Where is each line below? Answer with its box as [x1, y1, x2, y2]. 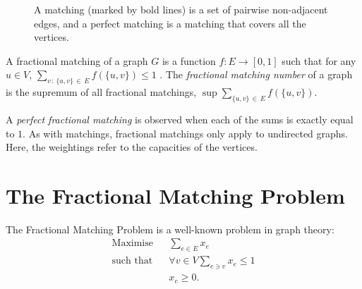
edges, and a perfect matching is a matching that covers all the [34, 16, 306, 30]
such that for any [282, 53, 356, 68]
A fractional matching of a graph [6, 53, 148, 68]
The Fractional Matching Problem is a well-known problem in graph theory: [6, 221, 334, 236]
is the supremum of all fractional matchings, [6, 85, 197, 99]
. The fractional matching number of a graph [159, 67, 353, 82]
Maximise [111, 238, 153, 249]
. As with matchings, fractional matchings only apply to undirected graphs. [23, 125, 349, 140]
